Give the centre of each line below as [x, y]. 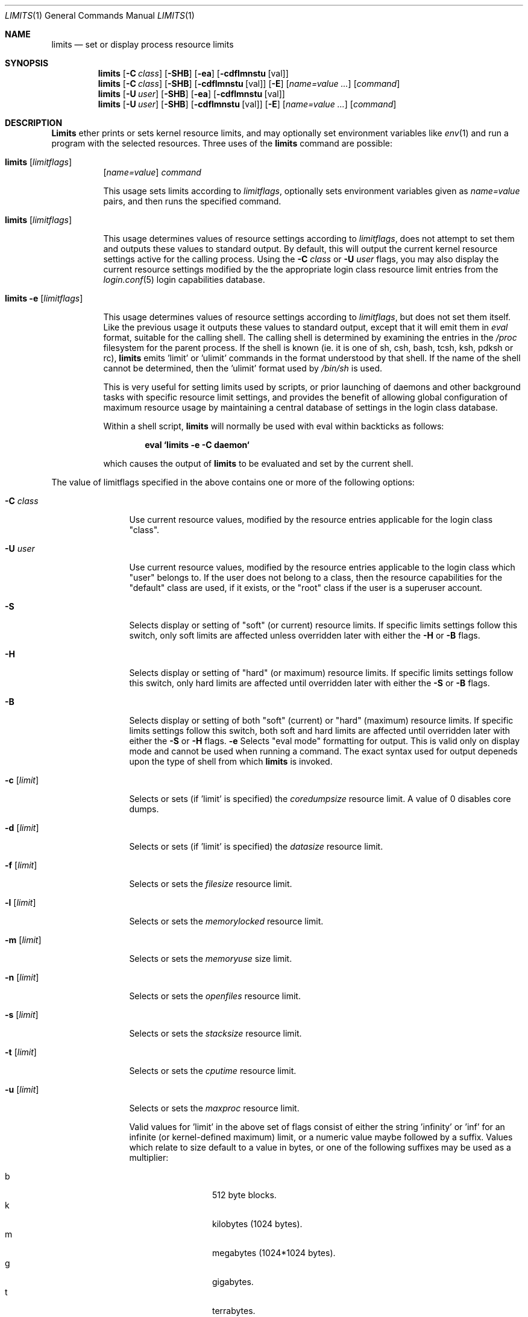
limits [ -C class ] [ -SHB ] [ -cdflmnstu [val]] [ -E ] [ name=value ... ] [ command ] [249, 84]
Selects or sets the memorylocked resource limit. [226, 921]
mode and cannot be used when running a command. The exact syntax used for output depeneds [323, 751]
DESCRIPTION [34, 123]
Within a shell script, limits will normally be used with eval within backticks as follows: [274, 426]
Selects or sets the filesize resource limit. [211, 884]
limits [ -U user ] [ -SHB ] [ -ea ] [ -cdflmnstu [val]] [191, 94]
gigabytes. [233, 1282]
